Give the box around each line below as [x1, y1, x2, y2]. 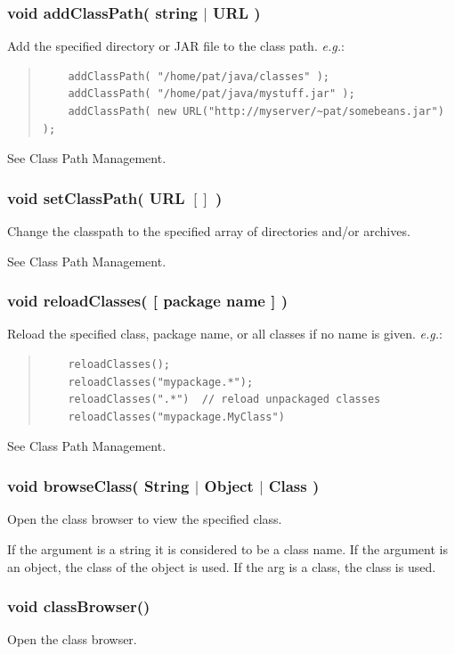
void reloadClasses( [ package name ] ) [7, 290, 288, 312]
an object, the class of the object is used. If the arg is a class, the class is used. [7, 557, 436, 576]
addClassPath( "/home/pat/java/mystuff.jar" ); [68, 87, 355, 101]
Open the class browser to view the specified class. [7, 510, 282, 528]
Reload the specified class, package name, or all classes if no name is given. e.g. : [7, 324, 443, 343]
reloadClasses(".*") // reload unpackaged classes [68, 393, 381, 406]
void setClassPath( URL [7, 186, 185, 208]
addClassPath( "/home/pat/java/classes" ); [68, 69, 329, 83]
